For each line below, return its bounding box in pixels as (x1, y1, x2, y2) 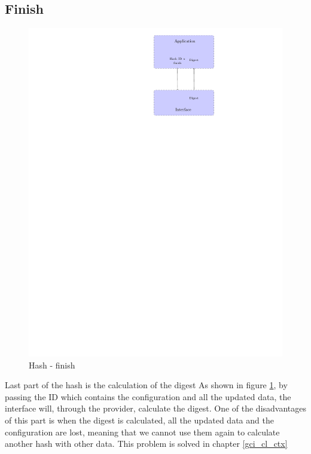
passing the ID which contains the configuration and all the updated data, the (5, 390, 291, 403)
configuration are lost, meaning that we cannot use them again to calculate (5, 425, 280, 438)
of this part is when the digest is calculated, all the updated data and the (5, 414, 274, 426)
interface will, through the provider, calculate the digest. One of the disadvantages (5, 402, 307, 415)
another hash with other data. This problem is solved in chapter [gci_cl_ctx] (5, 437, 288, 450)
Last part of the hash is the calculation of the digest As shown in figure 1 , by (5, 379, 288, 391)
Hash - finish (29, 358, 75, 371)
